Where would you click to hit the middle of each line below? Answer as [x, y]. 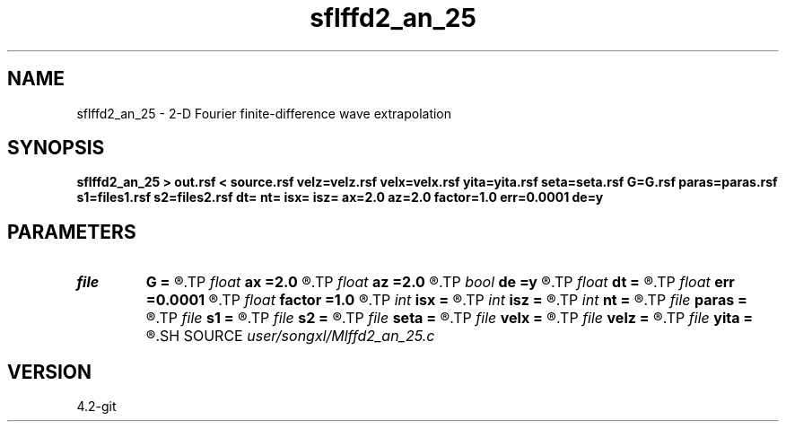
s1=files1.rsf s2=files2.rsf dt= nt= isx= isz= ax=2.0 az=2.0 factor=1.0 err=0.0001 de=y [340, 197]
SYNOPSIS [56, 148]
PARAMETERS [72, 232]
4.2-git [96, 407]
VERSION [50, 372]
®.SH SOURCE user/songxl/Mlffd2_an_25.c [290, 336]
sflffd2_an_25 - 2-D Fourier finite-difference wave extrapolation [264, 113]
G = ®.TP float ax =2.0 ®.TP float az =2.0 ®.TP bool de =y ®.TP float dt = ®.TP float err [440, 282]
